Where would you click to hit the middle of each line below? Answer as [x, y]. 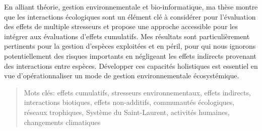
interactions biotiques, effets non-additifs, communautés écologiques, [129, 102]
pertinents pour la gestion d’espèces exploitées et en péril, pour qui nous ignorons [130, 46]
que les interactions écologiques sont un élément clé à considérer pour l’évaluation [130, 16]
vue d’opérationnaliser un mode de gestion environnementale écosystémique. [122, 76]
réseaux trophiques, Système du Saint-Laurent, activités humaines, [127, 112]
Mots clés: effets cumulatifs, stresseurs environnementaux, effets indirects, [137, 92]
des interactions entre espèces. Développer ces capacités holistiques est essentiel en [131, 65]
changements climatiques [62, 122]
